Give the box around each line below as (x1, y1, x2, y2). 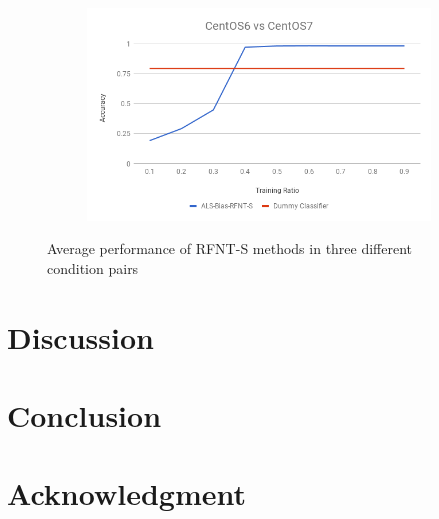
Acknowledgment (7, 473, 246, 514)
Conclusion (7, 395, 162, 436)
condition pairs (47, 257, 139, 278)
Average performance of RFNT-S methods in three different (47, 238, 413, 259)
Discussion (7, 316, 154, 357)
